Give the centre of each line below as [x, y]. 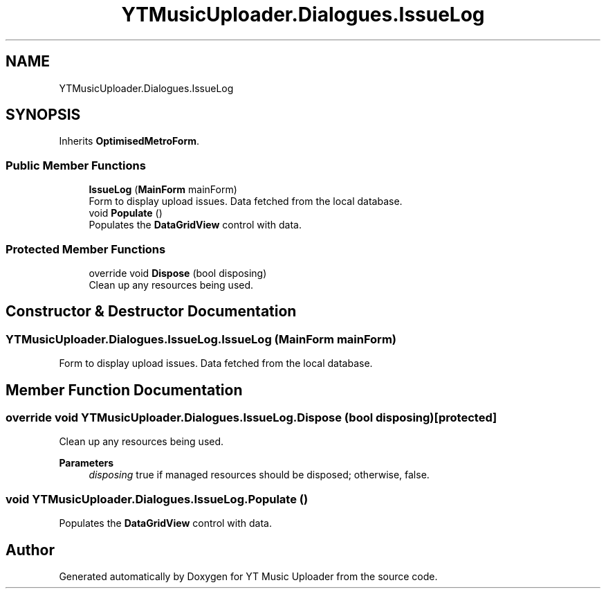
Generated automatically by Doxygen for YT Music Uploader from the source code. [248, 576]
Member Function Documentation [124, 390]
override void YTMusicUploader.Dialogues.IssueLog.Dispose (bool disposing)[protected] [251, 417]
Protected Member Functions [86, 249]
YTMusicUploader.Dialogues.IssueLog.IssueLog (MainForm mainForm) [201, 339]
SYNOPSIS [43, 115]
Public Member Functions [76, 165]
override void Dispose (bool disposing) [178, 273]
